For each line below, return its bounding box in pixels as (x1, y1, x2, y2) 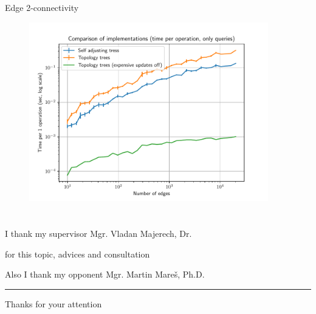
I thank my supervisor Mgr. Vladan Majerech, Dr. (5, 227, 192, 240)
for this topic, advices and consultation (5, 247, 150, 260)
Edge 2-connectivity (5, 1, 79, 13)
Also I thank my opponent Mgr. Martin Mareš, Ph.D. (5, 268, 205, 281)
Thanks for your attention (5, 297, 102, 310)
